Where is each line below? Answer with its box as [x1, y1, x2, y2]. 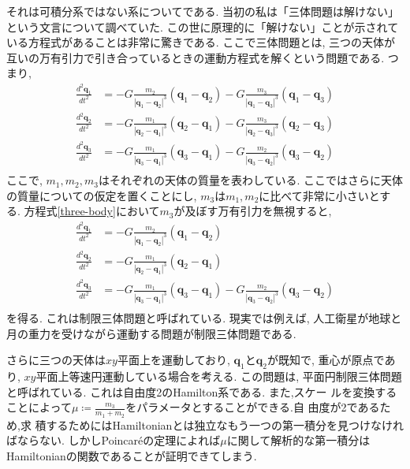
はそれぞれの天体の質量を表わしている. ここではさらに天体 [98, 172, 404, 188]
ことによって [6, 399, 72, 415]
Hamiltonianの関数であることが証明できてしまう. [6, 447, 257, 463]
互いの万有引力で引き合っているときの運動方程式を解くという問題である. [6, 49, 385, 65]
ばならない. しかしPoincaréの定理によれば [6, 432, 221, 449]
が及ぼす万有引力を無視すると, [173, 203, 332, 219]
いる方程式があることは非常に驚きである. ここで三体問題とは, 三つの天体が [6, 34, 395, 50]
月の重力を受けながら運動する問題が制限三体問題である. [6, 325, 296, 341]
